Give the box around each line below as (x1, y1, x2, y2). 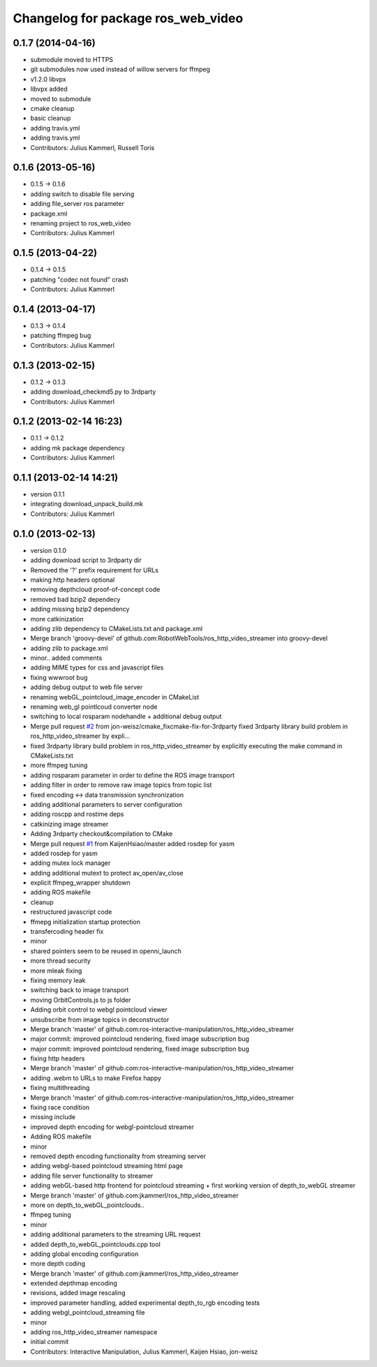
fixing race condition (30, 1103, 90, 1111)
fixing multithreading (30, 1084, 90, 1092)
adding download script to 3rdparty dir (30, 556, 142, 565)
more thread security (30, 956, 91, 965)
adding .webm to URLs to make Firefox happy (30, 1074, 162, 1082)
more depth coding (30, 1259, 86, 1268)
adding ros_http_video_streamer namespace (30, 1328, 158, 1336)
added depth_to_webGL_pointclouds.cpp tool (30, 1240, 161, 1248)
